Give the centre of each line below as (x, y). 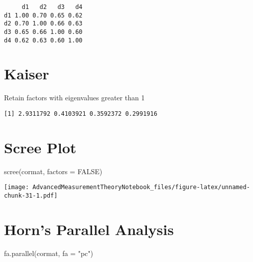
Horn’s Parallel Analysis (89, 229)
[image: (17, 187)
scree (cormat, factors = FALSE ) (53, 171)
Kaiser (27, 74)
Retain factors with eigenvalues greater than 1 (74, 98)
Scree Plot (40, 147)
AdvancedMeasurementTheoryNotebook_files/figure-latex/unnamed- (141, 187)
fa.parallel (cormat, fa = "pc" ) (49, 253)
